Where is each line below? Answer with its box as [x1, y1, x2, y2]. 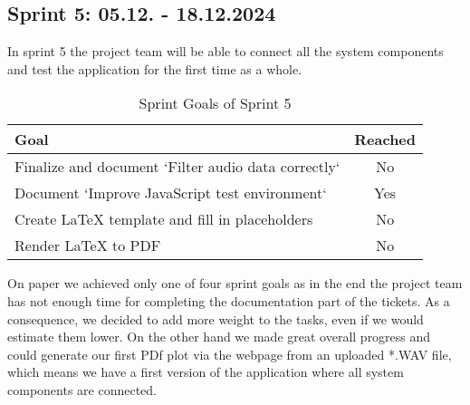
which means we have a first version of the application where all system [7, 362, 404, 381]
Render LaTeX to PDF [14, 235, 161, 256]
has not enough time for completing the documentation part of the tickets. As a [7, 291, 450, 310]
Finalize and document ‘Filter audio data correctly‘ [14, 156, 341, 178]
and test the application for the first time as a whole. [7, 59, 302, 78]
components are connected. [7, 380, 157, 399]
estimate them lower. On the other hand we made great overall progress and [7, 327, 431, 346]
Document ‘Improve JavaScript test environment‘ [14, 182, 327, 204]
